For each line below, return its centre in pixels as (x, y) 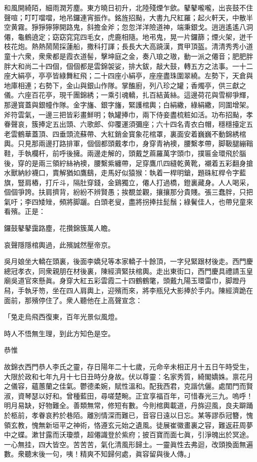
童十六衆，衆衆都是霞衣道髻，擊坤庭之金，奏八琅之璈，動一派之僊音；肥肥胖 (128, 56)
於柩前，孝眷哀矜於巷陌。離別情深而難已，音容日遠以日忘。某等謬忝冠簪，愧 (128, 415)
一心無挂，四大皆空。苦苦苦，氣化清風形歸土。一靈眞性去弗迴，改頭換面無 (125, 444)
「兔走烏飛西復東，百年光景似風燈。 (63, 317)
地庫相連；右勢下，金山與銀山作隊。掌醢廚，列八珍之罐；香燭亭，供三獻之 (125, 85)
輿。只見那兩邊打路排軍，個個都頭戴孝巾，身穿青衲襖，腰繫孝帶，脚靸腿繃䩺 (128, 143)
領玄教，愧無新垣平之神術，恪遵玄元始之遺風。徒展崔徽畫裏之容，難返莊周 (125, 425)
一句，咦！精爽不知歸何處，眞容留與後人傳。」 (120, 454)
